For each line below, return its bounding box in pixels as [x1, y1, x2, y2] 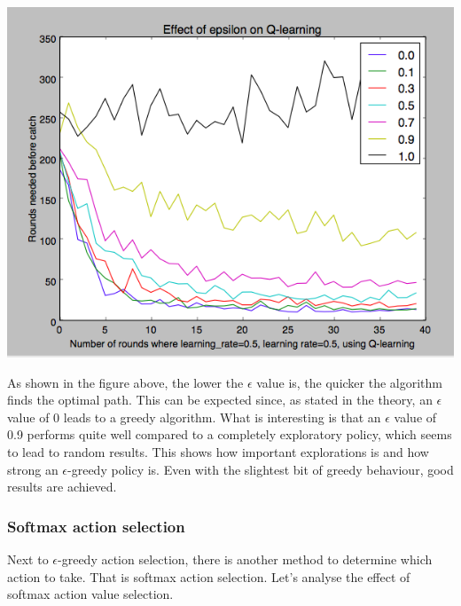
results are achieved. [7, 477, 117, 496]
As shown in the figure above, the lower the [7, 373, 244, 391]
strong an [7, 460, 59, 478]
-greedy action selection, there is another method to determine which [58, 550, 433, 569]
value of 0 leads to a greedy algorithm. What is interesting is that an [7, 407, 381, 426]
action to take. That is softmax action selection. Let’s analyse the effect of [7, 567, 410, 586]
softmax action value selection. [7, 585, 174, 603]
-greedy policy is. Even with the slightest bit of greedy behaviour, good [67, 460, 454, 478]
